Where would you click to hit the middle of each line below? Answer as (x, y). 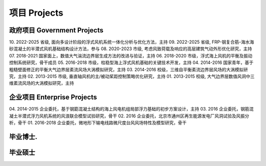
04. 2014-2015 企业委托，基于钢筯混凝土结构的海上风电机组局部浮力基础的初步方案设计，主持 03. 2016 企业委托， (125, 109)
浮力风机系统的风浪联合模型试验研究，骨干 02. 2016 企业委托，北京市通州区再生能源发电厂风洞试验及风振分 (140, 116)
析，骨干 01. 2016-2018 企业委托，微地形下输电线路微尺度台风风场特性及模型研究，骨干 (98, 123)
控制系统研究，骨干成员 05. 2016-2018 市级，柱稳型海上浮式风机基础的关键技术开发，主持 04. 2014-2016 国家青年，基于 (131, 63)
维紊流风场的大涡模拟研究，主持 (41, 83)
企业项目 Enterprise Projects (53, 97)
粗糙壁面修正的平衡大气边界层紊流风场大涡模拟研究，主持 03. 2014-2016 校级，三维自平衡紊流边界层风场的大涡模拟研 (129, 69)
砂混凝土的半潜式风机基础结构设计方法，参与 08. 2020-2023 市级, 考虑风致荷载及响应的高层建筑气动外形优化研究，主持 (131, 49)
